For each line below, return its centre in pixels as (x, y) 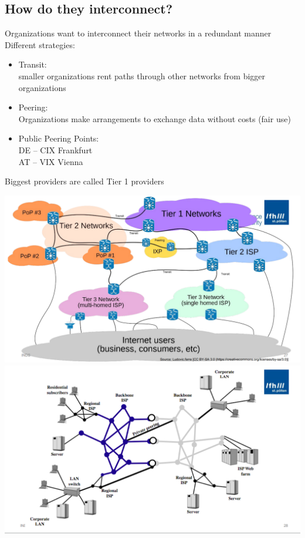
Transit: (33, 64)
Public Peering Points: (59, 138)
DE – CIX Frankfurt (55, 149)
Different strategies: (40, 44)
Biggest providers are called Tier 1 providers (84, 181)
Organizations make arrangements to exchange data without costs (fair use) (155, 118)
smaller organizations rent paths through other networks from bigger (142, 75)
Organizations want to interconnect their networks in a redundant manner (138, 33)
